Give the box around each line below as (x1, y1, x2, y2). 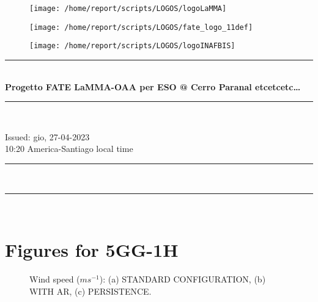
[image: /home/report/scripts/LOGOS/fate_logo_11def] (29, 23, 253, 32)
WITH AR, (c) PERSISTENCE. (29, 284, 152, 297)
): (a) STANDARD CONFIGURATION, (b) (99, 273, 266, 286)
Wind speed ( (29, 273, 80, 286)
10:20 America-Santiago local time (5, 142, 133, 155)
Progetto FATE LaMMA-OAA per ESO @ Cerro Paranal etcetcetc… (5, 80, 301, 93)
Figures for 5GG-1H (5, 237, 179, 262)
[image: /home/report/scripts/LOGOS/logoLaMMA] (29, 4, 227, 13)
